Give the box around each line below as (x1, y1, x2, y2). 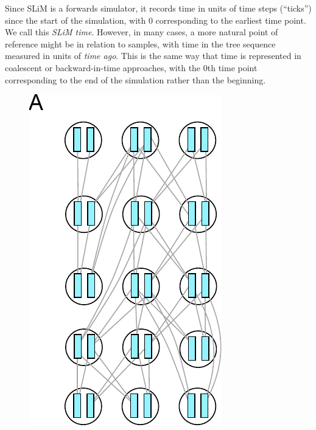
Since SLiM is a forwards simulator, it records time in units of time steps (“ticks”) (5, 2, 312, 14)
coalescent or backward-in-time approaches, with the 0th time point (5, 61, 258, 74)
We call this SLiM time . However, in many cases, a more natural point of (5, 26, 278, 38)
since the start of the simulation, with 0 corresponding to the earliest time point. (5, 13, 306, 26)
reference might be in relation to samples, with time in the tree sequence (5, 37, 276, 50)
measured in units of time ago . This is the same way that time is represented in (5, 49, 301, 62)
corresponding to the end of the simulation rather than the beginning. (5, 73, 266, 86)
